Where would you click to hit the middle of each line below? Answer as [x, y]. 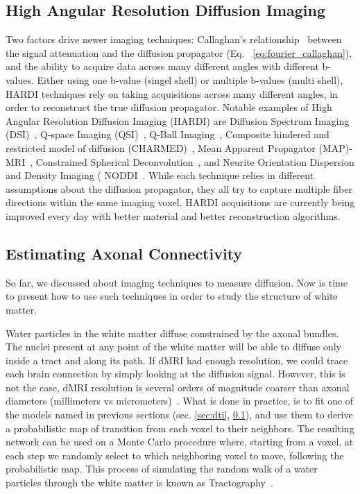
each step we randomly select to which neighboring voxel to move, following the [175, 455]
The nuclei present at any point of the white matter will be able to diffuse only [173, 347]
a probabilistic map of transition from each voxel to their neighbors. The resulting [180, 428]
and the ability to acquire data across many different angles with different [162, 66]
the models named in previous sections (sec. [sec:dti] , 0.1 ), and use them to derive [179, 415]
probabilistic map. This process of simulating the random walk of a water [162, 469]
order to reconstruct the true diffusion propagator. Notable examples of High [169, 107]
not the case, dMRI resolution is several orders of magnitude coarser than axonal [178, 387]
